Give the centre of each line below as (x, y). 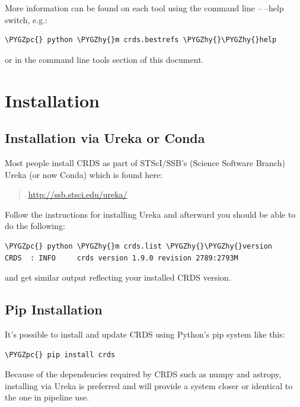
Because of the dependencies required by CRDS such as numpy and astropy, (143, 374)
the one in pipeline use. (47, 397)
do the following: (35, 226)
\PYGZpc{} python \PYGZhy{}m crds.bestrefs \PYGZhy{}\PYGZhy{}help (141, 40)
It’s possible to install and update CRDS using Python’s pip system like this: (145, 334)
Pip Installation (54, 309)
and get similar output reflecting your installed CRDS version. (118, 277)
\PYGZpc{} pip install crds (60, 354)
